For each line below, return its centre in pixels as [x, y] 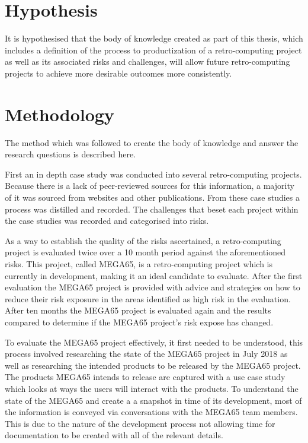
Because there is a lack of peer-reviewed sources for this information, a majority [150, 186]
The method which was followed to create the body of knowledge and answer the [152, 142]
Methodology [60, 114]
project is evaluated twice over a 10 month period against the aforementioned [145, 252]
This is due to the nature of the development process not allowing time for [140, 423]
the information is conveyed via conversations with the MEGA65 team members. [151, 412]
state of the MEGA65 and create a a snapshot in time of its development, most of [153, 400]
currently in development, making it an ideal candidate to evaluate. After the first [154, 275]
